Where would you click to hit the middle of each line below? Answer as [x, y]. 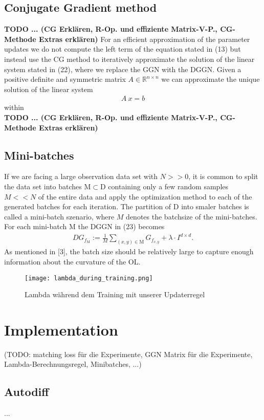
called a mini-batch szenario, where [59, 216]
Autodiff [27, 392]
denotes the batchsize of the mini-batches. [192, 216]
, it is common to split [223, 176]
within [14, 107]
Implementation [61, 329]
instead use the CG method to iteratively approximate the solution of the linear [129, 59]
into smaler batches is [215, 206]
